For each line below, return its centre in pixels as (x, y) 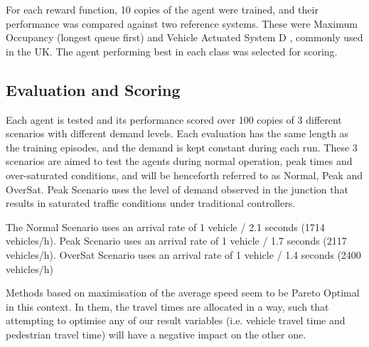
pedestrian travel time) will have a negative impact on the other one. (156, 334)
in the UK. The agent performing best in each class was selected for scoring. (172, 51)
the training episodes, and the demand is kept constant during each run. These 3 (182, 147)
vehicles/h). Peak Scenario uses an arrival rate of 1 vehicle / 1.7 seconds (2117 (176, 241)
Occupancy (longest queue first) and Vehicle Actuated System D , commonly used (184, 37)
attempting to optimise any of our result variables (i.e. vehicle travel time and (176, 320)
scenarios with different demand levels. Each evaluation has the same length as (177, 133)
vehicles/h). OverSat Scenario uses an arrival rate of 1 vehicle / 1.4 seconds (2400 (183, 254)
